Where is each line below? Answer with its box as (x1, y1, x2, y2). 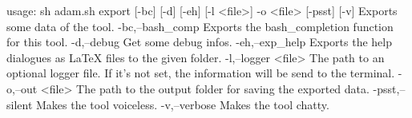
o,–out (6, 80, 38, 96)
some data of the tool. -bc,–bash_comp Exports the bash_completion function (6, 18, 394, 34)
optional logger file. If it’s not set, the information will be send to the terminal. (6, 65, 395, 81)
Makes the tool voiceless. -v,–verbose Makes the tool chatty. (36, 96, 329, 112)
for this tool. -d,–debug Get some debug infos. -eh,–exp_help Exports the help (6, 33, 392, 50)
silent (6, 96, 33, 112)
